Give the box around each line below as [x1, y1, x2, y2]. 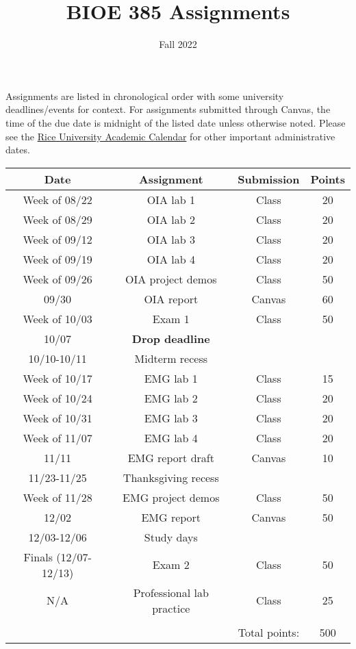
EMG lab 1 [144, 370, 198, 386]
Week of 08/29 [23, 211, 92, 227]
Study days [144, 529, 198, 545]
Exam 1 [152, 310, 190, 327]
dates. [5, 142, 30, 157]
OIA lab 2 [147, 211, 195, 227]
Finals [23, 548, 53, 565]
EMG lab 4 [144, 429, 198, 446]
